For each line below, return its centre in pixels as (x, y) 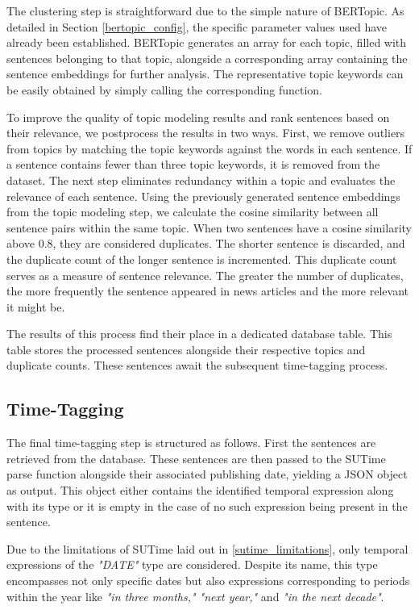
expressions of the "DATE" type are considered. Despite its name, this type (192, 564)
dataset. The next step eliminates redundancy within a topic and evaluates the (201, 180)
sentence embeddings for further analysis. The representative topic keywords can (205, 74)
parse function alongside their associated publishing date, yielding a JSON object (207, 474)
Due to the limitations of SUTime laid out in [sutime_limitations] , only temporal (207, 548)
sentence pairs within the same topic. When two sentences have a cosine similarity (209, 227)
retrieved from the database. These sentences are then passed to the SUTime (196, 458)
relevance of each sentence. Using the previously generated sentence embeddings (203, 196)
